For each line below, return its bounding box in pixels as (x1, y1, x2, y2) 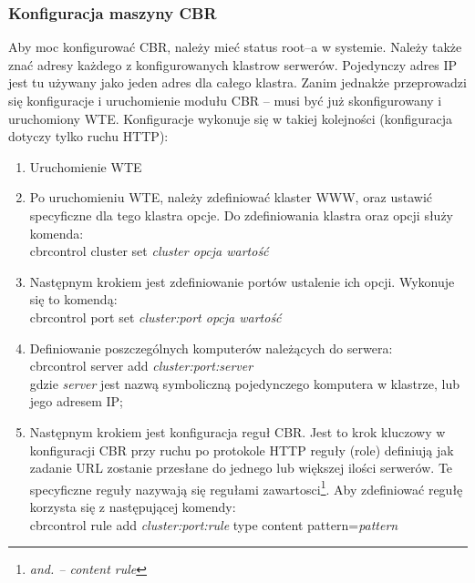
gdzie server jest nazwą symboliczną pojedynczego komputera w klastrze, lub (29, 373, 460, 393)
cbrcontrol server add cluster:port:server (29, 356, 253, 375)
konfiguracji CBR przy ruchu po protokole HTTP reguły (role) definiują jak (29, 440, 454, 459)
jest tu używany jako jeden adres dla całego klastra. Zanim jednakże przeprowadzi (8, 73, 467, 92)
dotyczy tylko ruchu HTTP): (8, 127, 169, 146)
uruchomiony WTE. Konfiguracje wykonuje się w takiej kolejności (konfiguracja (8, 108, 453, 128)
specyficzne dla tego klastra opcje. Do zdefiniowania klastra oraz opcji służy (29, 205, 453, 224)
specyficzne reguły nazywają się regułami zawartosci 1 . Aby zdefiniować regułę (29, 476, 463, 498)
